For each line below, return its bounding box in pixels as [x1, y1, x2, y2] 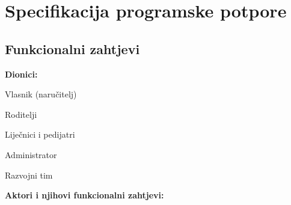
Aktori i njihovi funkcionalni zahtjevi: [5, 189, 164, 201]
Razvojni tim [5, 168, 53, 181]
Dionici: [5, 67, 38, 80]
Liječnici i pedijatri [5, 128, 75, 141]
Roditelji [5, 108, 37, 120]
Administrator [5, 148, 57, 161]
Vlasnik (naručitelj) [5, 88, 77, 100]
